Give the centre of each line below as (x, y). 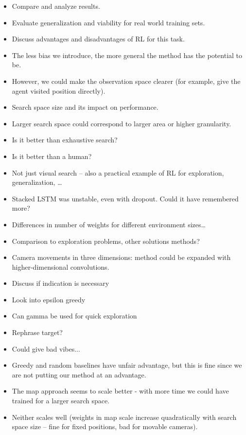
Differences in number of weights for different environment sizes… (109, 224)
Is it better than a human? (52, 156)
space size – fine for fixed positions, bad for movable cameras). (105, 426)
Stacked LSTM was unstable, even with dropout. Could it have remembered (125, 198)
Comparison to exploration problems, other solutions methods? (106, 241)
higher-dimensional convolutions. (61, 267)
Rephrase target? (37, 332)
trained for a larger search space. (61, 401)
